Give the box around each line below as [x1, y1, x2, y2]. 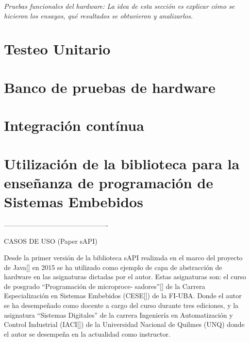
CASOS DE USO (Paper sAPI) [4, 236, 98, 246]
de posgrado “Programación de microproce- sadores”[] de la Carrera [4, 281, 205, 291]
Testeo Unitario [4, 39, 111, 59]
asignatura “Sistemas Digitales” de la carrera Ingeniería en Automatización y [4, 309, 233, 320]
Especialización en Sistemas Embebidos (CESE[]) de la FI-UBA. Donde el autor [4, 290, 242, 301]
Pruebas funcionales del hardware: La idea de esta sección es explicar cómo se [4, 1, 235, 11]
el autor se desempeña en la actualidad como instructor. [4, 328, 170, 339]
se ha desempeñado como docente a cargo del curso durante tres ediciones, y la [4, 300, 239, 310]
